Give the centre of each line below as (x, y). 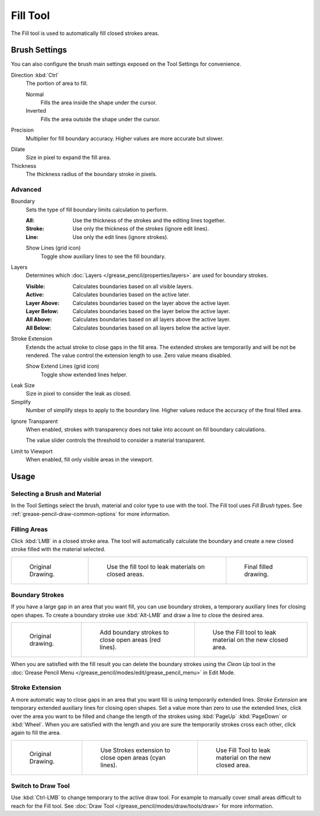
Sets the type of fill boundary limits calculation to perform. (97, 209)
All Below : (39, 328)
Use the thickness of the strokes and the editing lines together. (149, 221)
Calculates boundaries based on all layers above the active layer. (152, 320)
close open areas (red (130, 640)
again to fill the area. (36, 733)
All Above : (39, 320)
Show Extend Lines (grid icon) (63, 366)
